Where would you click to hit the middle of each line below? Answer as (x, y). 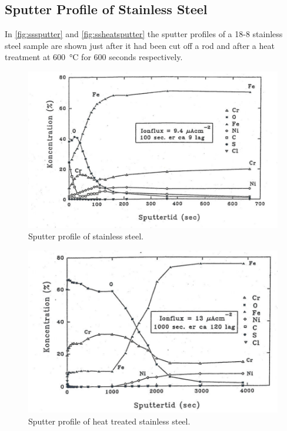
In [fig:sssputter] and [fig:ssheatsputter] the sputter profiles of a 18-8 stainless (144, 34)
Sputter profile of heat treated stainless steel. (109, 421)
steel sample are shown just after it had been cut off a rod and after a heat (140, 45)
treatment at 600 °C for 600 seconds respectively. (94, 57)
